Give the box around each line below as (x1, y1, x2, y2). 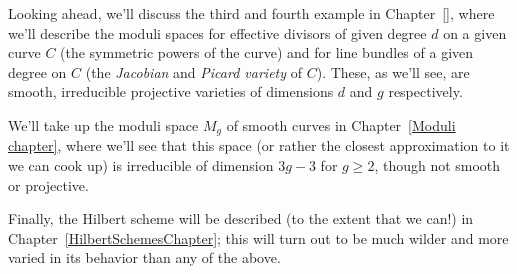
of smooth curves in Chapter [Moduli (226, 114, 456, 135)
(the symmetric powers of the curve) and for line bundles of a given (60, 42, 474, 63)
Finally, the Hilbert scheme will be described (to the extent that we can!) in (8, 208, 474, 229)
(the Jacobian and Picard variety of (85, 61, 303, 82)
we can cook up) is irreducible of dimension (8, 155, 274, 176)
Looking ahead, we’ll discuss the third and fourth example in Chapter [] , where (8, 3, 495, 23)
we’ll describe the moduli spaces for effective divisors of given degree (8, 22, 427, 43)
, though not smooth (374, 155, 501, 176)
